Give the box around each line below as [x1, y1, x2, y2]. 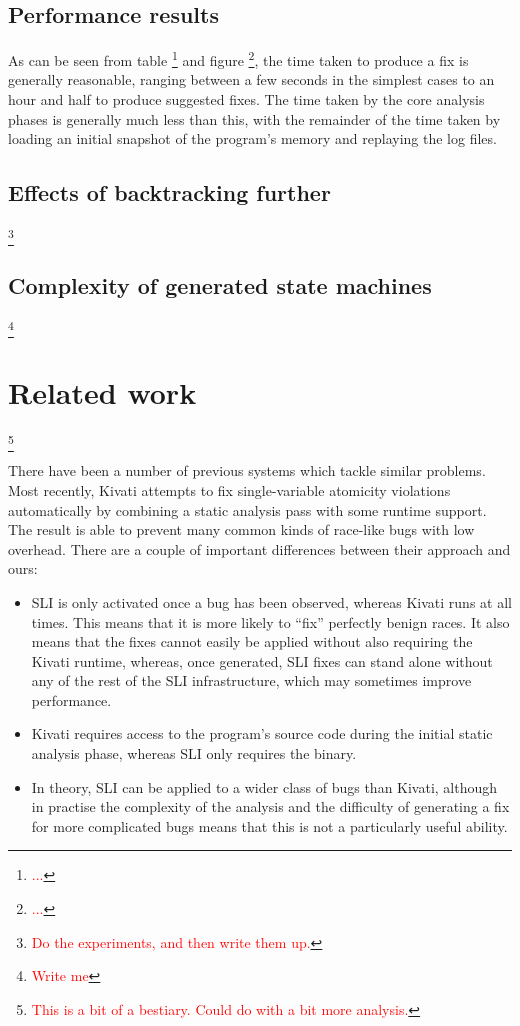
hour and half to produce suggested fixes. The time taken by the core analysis [8, 89, 485, 110]
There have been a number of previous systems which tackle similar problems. [8, 460, 486, 481]
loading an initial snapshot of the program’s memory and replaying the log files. [8, 128, 497, 149]
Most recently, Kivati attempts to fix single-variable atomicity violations [8, 479, 451, 500]
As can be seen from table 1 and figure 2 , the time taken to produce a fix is [8, 47, 469, 70]
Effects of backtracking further [8, 177, 331, 208]
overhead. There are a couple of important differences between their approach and [8, 538, 511, 559]
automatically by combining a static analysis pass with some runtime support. [8, 499, 487, 520]
